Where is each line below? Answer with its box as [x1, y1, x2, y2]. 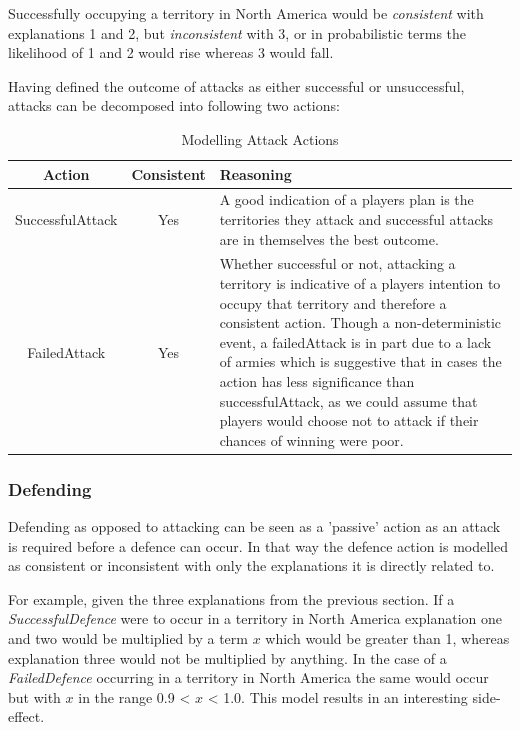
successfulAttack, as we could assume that [219, 390, 478, 411]
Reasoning [219, 163, 292, 184]
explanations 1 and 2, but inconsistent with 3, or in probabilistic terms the [8, 22, 467, 43]
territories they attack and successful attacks [219, 209, 494, 229]
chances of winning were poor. [219, 429, 404, 450]
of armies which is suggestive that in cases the [219, 351, 502, 372]
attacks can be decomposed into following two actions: [8, 95, 340, 116]
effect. [8, 706, 45, 727]
